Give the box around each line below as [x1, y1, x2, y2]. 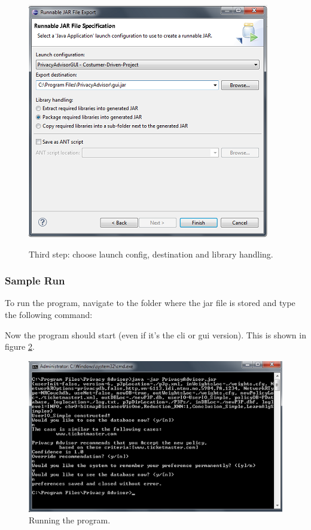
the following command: [5, 308, 93, 320]
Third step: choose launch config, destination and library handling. [29, 247, 273, 260]
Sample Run [5, 273, 65, 288]
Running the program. [29, 514, 111, 526]
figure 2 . [5, 340, 35, 353]
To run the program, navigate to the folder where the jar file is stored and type [5, 296, 295, 309]
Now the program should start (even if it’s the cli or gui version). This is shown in [5, 328, 306, 341]
